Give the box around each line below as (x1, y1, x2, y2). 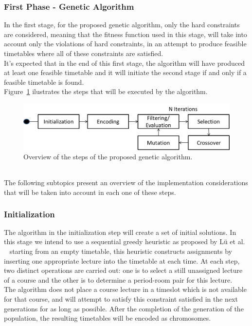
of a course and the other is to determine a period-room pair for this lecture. (4, 274, 233, 285)
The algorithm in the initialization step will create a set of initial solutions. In (4, 227, 236, 237)
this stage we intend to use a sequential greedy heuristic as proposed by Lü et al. (4, 236, 245, 247)
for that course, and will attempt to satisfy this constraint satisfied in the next (4, 293, 238, 304)
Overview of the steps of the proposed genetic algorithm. (23, 152, 193, 162)
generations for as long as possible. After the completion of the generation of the (4, 303, 244, 313)
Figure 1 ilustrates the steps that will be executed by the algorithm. (4, 86, 208, 96)
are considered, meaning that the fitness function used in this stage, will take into (4, 29, 247, 39)
